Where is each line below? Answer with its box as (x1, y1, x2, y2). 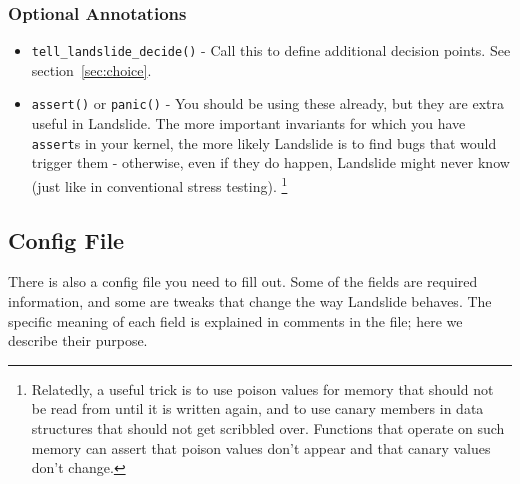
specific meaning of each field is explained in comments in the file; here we (8, 310, 463, 331)
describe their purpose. (8, 330, 148, 351)
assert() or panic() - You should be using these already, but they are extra (31, 93, 504, 114)
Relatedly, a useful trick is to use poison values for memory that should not (31, 378, 494, 399)
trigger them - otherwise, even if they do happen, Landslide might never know (31, 152, 510, 173)
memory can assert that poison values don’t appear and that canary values (31, 437, 491, 458)
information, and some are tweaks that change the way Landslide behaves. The (8, 291, 492, 312)
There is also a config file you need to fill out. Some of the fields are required (8, 271, 478, 292)
